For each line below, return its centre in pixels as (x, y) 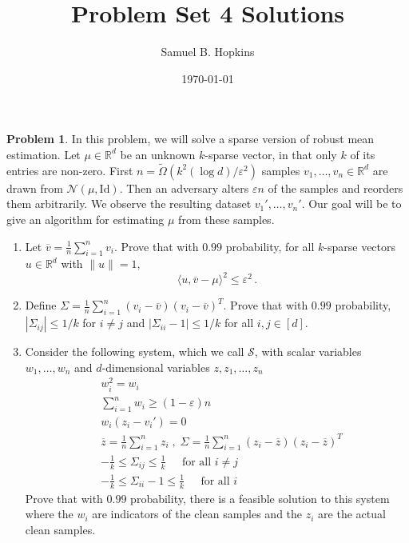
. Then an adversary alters (184, 188)
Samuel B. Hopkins (208, 52)
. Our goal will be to (351, 204)
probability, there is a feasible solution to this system (260, 498)
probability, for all (270, 246)
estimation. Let (44, 154)
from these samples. (226, 219)
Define (41, 305)
